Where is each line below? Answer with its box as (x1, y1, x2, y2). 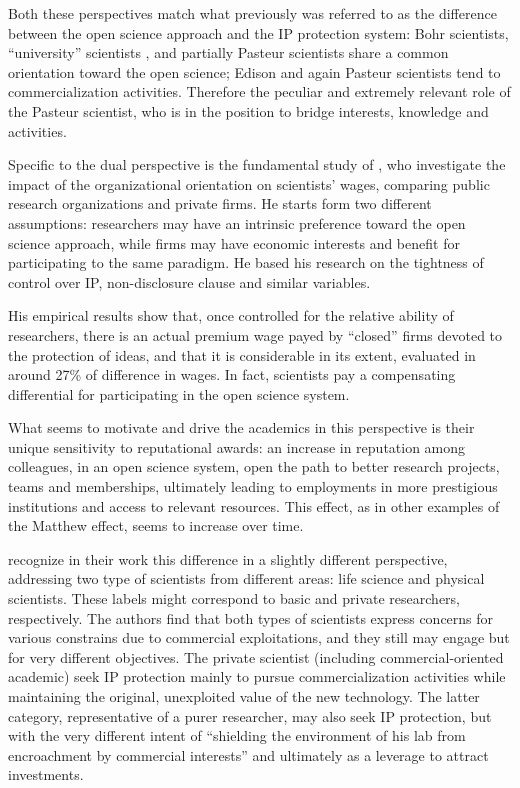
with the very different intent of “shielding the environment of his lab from (8, 725, 466, 746)
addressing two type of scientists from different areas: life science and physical (8, 568, 485, 589)
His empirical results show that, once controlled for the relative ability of (8, 305, 454, 326)
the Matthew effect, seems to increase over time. (8, 515, 304, 536)
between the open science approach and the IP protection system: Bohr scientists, (8, 22, 509, 43)
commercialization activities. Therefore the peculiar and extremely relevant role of (8, 81, 511, 102)
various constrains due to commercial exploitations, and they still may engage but (8, 627, 510, 648)
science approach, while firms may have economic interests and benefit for (8, 232, 460, 253)
